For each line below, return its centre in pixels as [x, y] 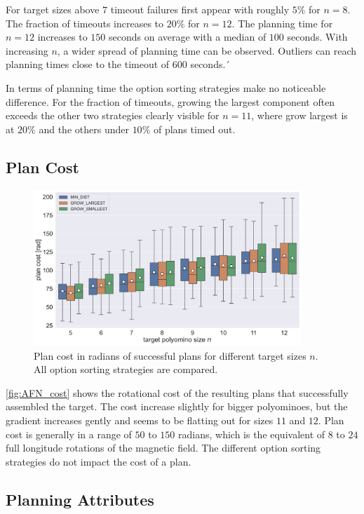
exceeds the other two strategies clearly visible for [113, 115]
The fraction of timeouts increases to [85, 23]
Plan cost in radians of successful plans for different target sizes [170, 355]
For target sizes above [53, 9]
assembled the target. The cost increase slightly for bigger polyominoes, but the [177, 406]
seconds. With [317, 37]
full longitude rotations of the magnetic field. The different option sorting [163, 448]
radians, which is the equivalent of [252, 434]
